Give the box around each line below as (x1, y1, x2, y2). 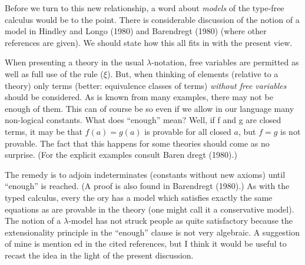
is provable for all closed (144, 125, 231, 137)
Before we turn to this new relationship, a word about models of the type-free (5, 2, 284, 14)
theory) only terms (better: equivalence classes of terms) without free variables (5, 79, 287, 91)
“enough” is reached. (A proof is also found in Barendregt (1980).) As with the (5, 180, 290, 192)
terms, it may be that (5, 125, 82, 137)
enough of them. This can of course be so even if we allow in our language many (5, 102, 294, 114)
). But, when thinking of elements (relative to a (107, 67, 279, 79)
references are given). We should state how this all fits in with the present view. (5, 36, 293, 48)
